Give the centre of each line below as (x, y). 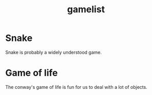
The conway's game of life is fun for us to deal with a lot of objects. (76, 87)
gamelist (86, 9)
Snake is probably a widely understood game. (53, 52)
